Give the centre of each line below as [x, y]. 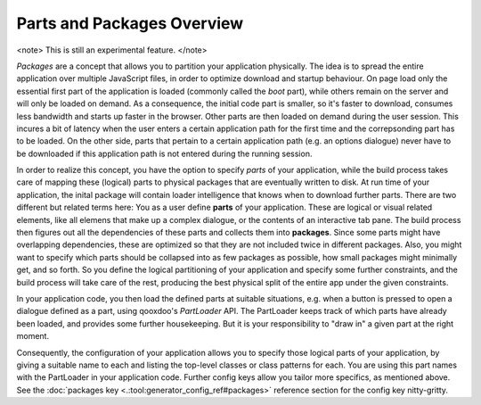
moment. [33, 336]
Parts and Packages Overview [130, 23]
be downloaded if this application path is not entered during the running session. [164, 153]
